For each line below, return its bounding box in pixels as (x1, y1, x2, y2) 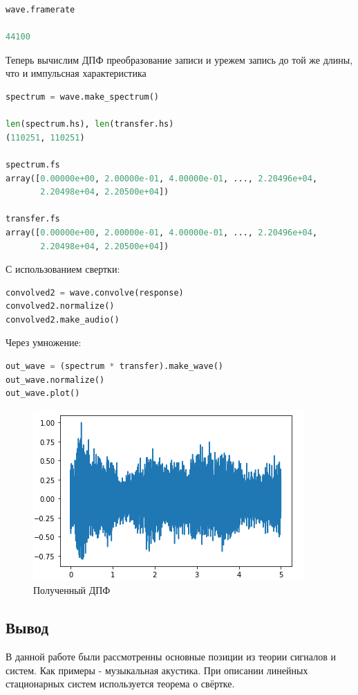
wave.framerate (6, 5, 75, 15)
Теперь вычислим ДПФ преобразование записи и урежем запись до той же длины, (6, 52, 353, 66)
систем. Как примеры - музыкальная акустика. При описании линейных (6, 662, 308, 677)
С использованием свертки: (6, 262, 120, 276)
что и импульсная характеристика (6, 66, 147, 80)
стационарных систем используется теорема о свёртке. (6, 676, 235, 691)
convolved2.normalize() (6, 301, 115, 312)
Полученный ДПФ (33, 583, 111, 597)
